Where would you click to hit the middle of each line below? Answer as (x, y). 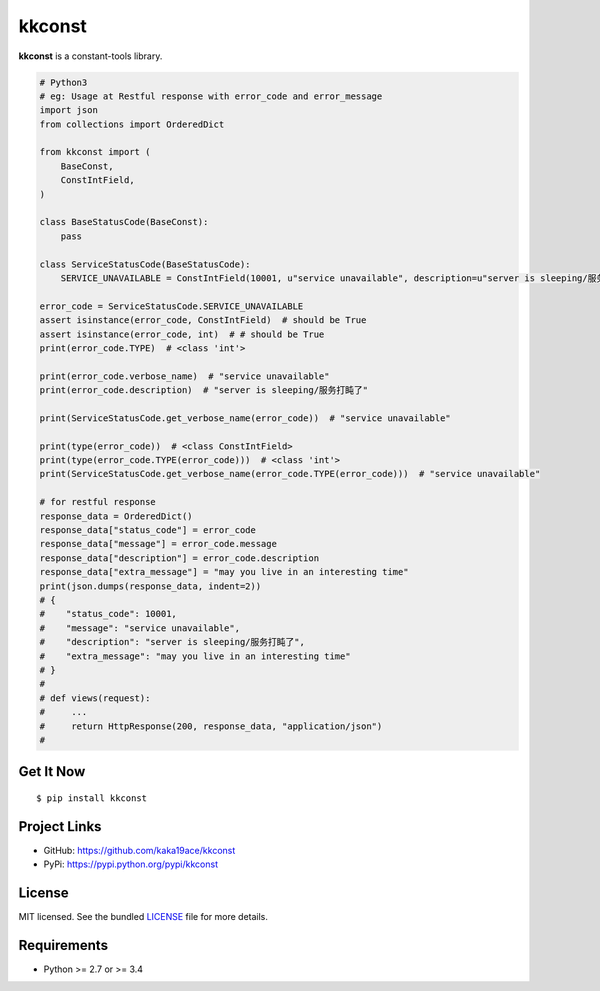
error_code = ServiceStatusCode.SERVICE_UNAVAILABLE (171, 306)
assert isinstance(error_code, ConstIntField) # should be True (203, 320)
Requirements (63, 945)
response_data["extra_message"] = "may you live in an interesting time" (224, 572)
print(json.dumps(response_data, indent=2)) (150, 586)
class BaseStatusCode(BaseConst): (124, 222)
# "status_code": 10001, (108, 614)
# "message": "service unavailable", (139, 628)
